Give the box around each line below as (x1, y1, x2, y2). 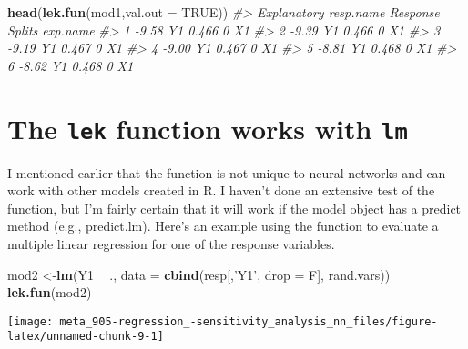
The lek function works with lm (7, 109, 408, 146)
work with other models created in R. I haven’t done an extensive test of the (7, 181, 435, 200)
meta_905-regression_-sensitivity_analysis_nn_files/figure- (59, 314, 438, 328)
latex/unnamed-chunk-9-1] (7, 330, 164, 344)
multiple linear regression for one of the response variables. (7, 234, 335, 253)
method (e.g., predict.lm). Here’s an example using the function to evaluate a (7, 216, 439, 235)
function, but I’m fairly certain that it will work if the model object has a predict (7, 198, 462, 217)
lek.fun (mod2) (7, 283, 92, 302)
